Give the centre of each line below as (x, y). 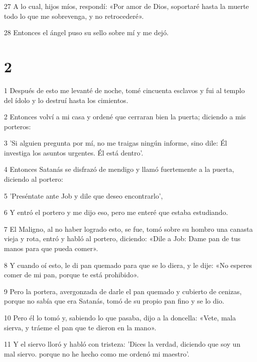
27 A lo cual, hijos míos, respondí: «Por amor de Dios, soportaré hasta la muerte (127, 6)
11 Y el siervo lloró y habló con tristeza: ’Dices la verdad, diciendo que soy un (122, 344)
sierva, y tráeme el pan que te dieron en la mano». (80, 327)
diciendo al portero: (34, 179)
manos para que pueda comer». (51, 248)
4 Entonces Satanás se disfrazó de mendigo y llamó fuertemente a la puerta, (119, 169)
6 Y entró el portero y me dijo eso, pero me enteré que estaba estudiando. (116, 212)
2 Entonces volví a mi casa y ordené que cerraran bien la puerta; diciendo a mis (125, 117)
